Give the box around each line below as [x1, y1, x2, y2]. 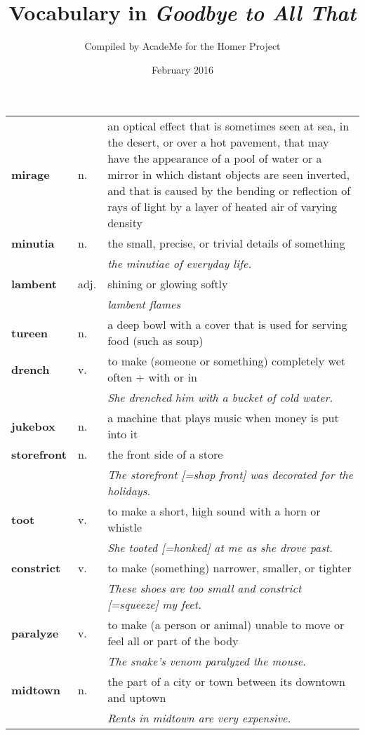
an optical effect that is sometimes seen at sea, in [107, 118, 350, 135]
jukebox [11, 417, 55, 434]
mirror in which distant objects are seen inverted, [107, 166, 350, 183]
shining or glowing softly [107, 276, 228, 292]
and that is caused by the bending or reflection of [107, 182, 351, 199]
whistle [107, 519, 142, 536]
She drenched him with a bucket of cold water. [107, 389, 333, 406]
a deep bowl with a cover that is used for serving [107, 316, 347, 333]
